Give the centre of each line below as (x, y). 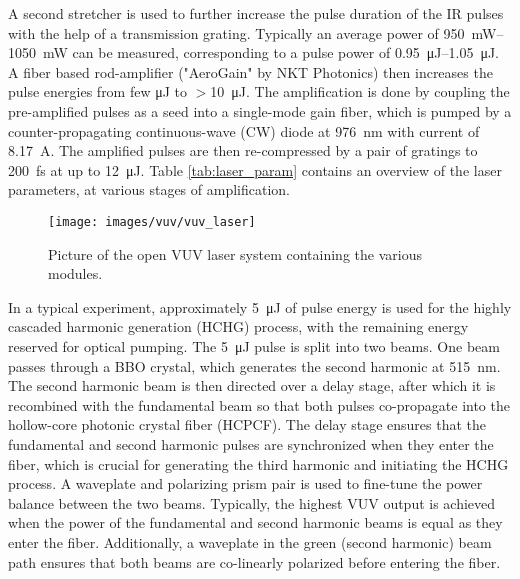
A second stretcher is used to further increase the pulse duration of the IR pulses (256, 13)
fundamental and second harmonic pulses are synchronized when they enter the (251, 443)
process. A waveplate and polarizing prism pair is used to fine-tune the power (245, 483)
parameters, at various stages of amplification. (149, 189)
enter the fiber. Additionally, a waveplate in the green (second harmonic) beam (250, 541)
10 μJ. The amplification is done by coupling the (360, 91)
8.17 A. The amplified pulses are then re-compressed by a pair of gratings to (243, 150)
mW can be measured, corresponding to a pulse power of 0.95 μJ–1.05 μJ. (271, 52)
